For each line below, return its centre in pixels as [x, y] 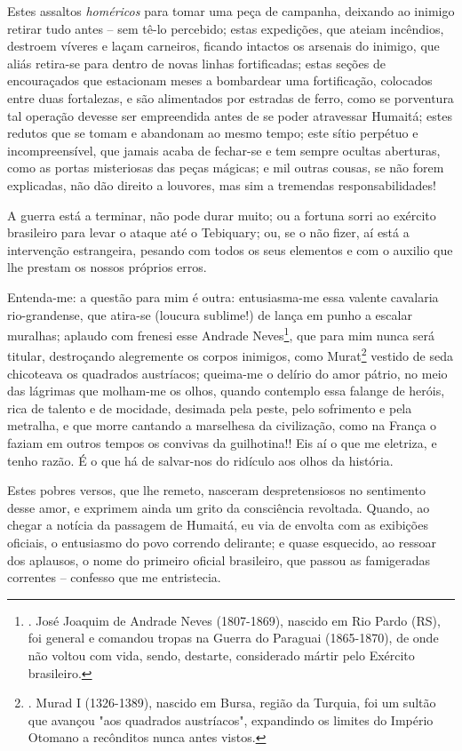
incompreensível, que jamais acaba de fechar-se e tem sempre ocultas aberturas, [224, 150]
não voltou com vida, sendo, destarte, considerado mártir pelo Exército [221, 655]
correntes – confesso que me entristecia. [114, 577]
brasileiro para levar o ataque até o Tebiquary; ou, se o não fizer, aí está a [208, 232]
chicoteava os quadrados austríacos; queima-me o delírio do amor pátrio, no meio [227, 373]
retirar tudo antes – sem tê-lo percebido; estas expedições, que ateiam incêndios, [226, 28]
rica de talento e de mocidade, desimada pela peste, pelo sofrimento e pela [210, 407]
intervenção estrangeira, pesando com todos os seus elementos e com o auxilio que [230, 249]
